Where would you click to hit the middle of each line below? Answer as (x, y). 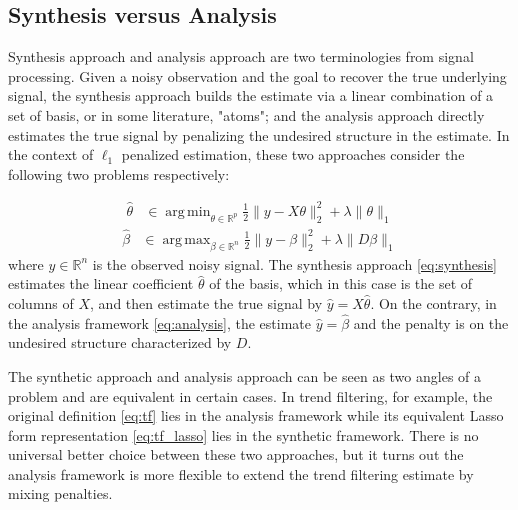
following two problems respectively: (119, 173)
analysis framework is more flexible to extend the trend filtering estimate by (241, 473)
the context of (51, 154)
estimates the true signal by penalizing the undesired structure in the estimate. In (259, 134)
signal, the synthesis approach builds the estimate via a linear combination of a (251, 95)
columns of (41, 302)
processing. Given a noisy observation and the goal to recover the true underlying (257, 75)
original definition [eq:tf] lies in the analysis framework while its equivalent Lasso (256, 415)
